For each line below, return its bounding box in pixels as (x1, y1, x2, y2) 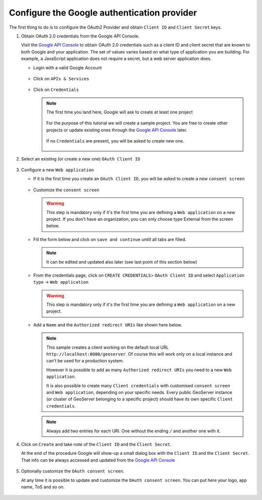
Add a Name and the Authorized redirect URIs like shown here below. (33, 321, 182, 328)
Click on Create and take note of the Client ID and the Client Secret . (21, 441, 172, 447)
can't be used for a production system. (46, 358, 124, 364)
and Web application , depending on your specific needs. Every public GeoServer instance (46, 390, 232, 395)
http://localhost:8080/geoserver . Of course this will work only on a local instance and (46, 351, 232, 357)
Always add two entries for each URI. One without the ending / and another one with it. (46, 428, 221, 434)
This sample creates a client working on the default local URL (46, 344, 169, 350)
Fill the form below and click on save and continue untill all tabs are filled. (33, 236, 187, 242)
